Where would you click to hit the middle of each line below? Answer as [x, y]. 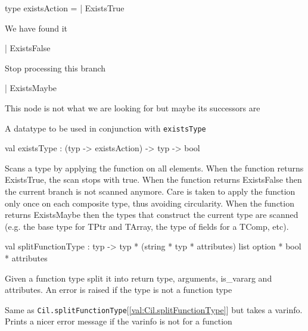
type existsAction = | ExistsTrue [65, 8]
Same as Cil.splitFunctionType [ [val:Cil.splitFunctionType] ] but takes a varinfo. [154, 309]
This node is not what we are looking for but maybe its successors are [133, 107]
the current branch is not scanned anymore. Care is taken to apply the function [150, 191]
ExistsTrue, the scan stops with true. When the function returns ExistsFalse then [153, 179]
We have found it [36, 28]
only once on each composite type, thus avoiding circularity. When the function [150, 203]
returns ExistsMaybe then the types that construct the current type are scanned [152, 215]
